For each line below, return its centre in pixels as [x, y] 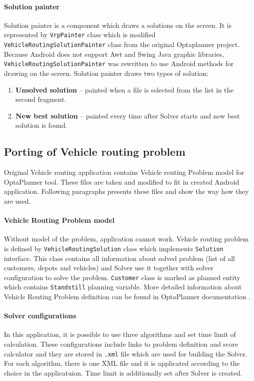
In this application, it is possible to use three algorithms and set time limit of [120, 334]
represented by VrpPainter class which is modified [80, 35]
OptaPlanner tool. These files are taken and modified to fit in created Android [122, 181]
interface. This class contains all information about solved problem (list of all [119, 258]
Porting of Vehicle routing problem [95, 152]
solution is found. [41, 125]
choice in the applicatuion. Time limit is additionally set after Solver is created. [123, 372]
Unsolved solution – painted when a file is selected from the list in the [125, 89]
